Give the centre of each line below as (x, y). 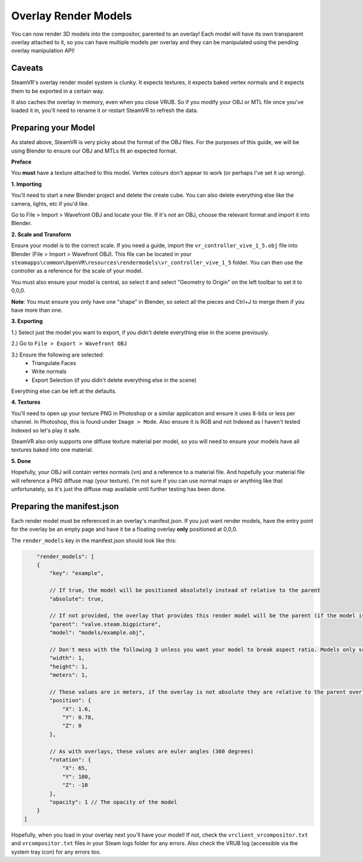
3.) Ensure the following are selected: (57, 355)
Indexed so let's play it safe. (46, 430)
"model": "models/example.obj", (97, 633)
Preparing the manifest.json (65, 506)
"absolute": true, (77, 599)
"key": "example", (77, 573)
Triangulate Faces (54, 363)
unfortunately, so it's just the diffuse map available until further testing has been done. (119, 489)
